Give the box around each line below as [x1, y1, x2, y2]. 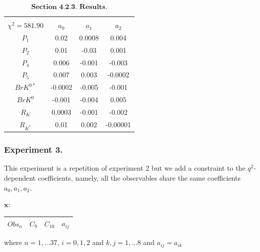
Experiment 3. [4, 143, 63, 156]
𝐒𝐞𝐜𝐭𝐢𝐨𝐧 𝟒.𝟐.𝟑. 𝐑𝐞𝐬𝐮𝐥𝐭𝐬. [31, 3, 107, 10]
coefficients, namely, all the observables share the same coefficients [37, 172, 240, 183]
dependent [4, 172, 36, 183]
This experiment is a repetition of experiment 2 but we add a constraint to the [4, 163, 245, 173]
